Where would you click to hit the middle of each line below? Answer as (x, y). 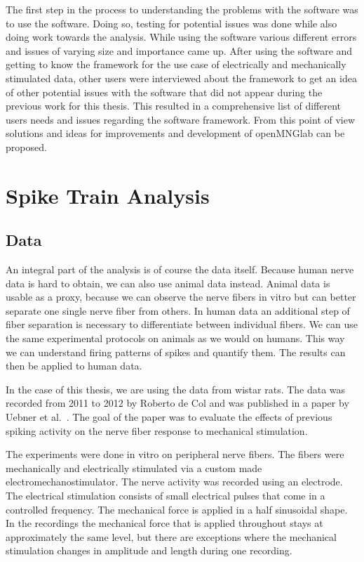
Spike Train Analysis (108, 195)
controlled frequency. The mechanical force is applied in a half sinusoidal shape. (177, 509)
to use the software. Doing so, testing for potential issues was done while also (171, 23)
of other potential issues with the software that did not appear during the (164, 92)
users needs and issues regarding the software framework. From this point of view (181, 119)
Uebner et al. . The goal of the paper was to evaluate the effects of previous (169, 417)
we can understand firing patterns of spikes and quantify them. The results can (176, 352)
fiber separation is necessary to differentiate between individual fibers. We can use (182, 324)
